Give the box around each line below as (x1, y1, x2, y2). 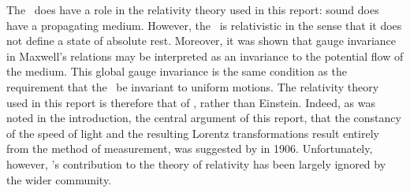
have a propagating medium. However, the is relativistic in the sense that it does (6, 17, 402, 33)
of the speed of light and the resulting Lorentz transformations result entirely (6, 124, 379, 141)
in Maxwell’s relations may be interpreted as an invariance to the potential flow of (6, 47, 404, 64)
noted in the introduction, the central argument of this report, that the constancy (6, 109, 401, 126)
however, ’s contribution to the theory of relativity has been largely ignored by (6, 155, 386, 172)
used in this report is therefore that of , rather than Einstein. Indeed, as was (6, 94, 375, 110)
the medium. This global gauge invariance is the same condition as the (6, 63, 347, 80)
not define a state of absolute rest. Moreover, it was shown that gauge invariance (6, 32, 397, 49)
